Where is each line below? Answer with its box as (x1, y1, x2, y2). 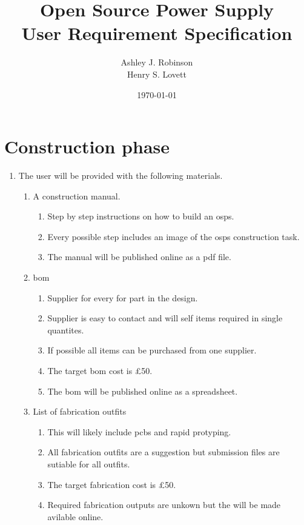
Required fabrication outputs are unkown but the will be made (47, 498, 281, 511)
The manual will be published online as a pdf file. (47, 250, 231, 263)
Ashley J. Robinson (121, 56, 193, 69)
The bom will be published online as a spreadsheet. (47, 384, 238, 397)
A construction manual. (33, 189, 121, 202)
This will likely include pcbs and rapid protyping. (47, 425, 231, 438)
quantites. (47, 323, 84, 336)
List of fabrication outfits (33, 405, 127, 418)
